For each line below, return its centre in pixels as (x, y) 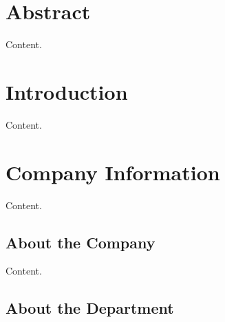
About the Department (90, 308)
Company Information (113, 172)
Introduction (67, 91)
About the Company (81, 242)
